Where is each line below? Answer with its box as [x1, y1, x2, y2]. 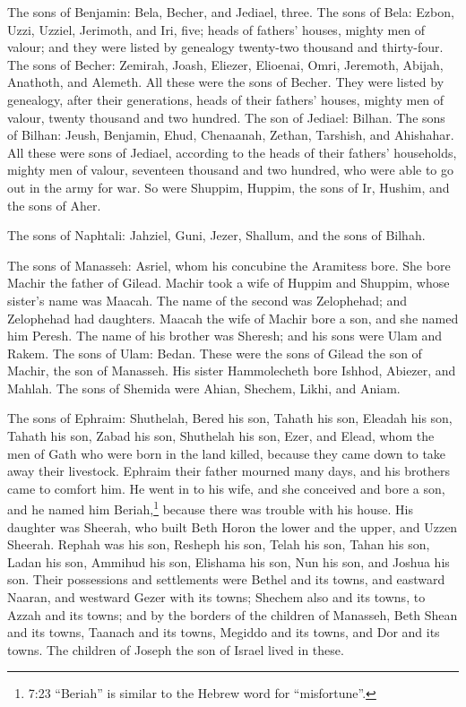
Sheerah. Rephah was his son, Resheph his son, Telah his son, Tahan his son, [7, 535, 430, 554]
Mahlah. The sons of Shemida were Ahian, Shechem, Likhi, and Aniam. [7, 378, 401, 397]
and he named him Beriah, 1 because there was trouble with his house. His [7, 497, 413, 519]
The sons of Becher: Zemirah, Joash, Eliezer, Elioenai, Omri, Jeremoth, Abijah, [7, 55, 444, 73]
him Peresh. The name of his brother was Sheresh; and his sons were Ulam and [7, 326, 443, 345]
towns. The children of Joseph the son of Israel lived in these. [7, 640, 344, 659]
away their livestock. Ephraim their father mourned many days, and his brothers [7, 461, 450, 480]
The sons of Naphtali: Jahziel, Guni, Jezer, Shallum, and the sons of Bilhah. [7, 226, 426, 245]
